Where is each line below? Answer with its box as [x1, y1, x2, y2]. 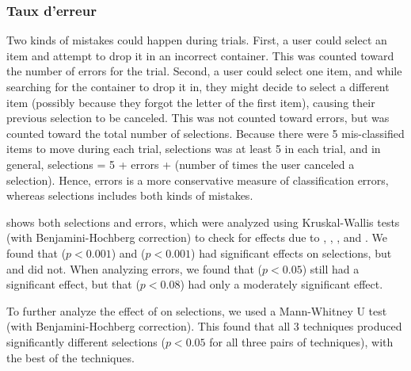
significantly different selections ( [6, 333, 166, 350]
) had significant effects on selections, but [191, 244, 392, 261]
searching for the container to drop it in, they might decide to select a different [6, 78, 390, 94]
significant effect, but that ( [6, 276, 140, 293]
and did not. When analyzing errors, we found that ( [6, 260, 263, 277]
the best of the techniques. [6, 349, 135, 365]
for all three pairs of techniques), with [209, 333, 394, 350]
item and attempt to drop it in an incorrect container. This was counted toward [6, 47, 394, 63]
